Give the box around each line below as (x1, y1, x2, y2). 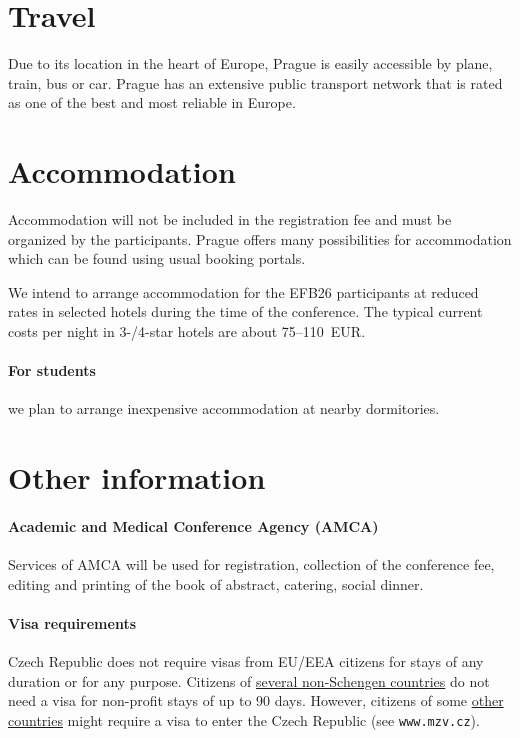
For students (8, 360, 96, 381)
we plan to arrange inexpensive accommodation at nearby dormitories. (8, 398, 440, 419)
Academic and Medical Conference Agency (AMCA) (8, 515, 379, 536)
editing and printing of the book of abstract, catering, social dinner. (8, 573, 424, 594)
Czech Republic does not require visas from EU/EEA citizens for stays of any (8, 651, 484, 672)
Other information (8, 457, 266, 498)
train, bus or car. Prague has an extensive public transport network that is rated (8, 72, 503, 93)
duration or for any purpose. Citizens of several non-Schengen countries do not (8, 670, 490, 691)
